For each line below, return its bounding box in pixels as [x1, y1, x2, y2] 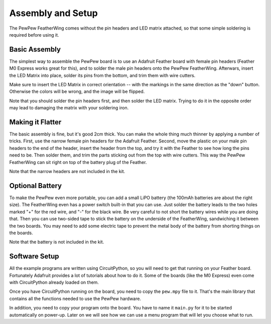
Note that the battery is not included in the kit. [9, 239, 104, 245]
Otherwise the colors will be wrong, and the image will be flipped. [9, 88, 145, 95]
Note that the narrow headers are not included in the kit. [9, 169, 125, 175]
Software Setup [9, 252, 60, 261]
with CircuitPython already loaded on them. [9, 279, 99, 285]
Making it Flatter [9, 118, 62, 126]
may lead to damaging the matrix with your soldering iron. [9, 105, 129, 111]
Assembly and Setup [9, 8, 98, 19]
